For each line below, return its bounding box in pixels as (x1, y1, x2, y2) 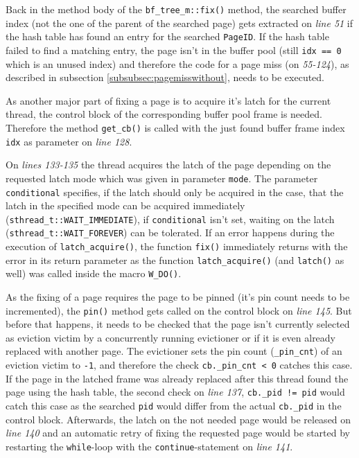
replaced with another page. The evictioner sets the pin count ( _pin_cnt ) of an (6, 344, 342, 358)
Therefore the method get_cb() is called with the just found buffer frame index (6, 120, 345, 134)
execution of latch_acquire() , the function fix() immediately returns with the (6, 239, 348, 254)
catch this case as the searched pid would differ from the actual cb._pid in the (6, 398, 342, 413)
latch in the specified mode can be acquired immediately (6, 198, 245, 213)
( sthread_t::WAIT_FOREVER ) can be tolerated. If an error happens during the (6, 225, 335, 240)
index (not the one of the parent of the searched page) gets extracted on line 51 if (6, 15, 353, 30)
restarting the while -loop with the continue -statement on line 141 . (6, 439, 293, 453)
